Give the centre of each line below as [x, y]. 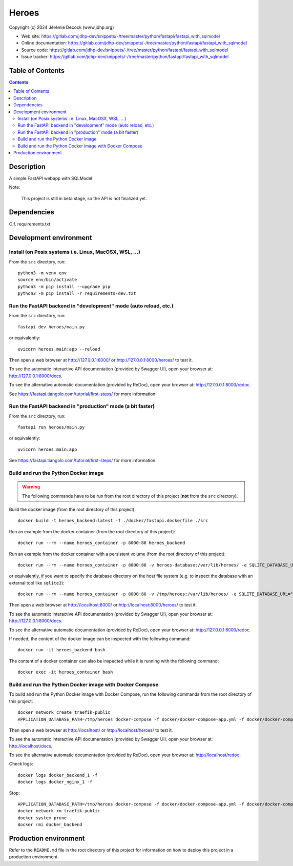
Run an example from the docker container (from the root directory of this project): [92, 531]
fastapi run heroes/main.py [51, 427]
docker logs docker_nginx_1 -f [55, 782]
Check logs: [21, 764]
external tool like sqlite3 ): [37, 583]
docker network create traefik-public [64, 713]
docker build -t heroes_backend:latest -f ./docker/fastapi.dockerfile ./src [113, 521]
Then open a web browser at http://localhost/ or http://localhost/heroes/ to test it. [91, 730]
